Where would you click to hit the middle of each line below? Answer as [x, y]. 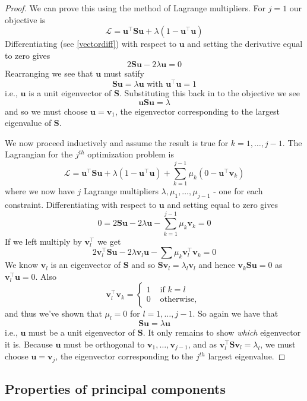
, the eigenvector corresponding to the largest [197, 111]
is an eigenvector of [86, 265]
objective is [25, 19]
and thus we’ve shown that [53, 313]
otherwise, [178, 300]
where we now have [40, 191]
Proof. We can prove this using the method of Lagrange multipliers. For [135, 8]
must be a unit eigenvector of [82, 332]
